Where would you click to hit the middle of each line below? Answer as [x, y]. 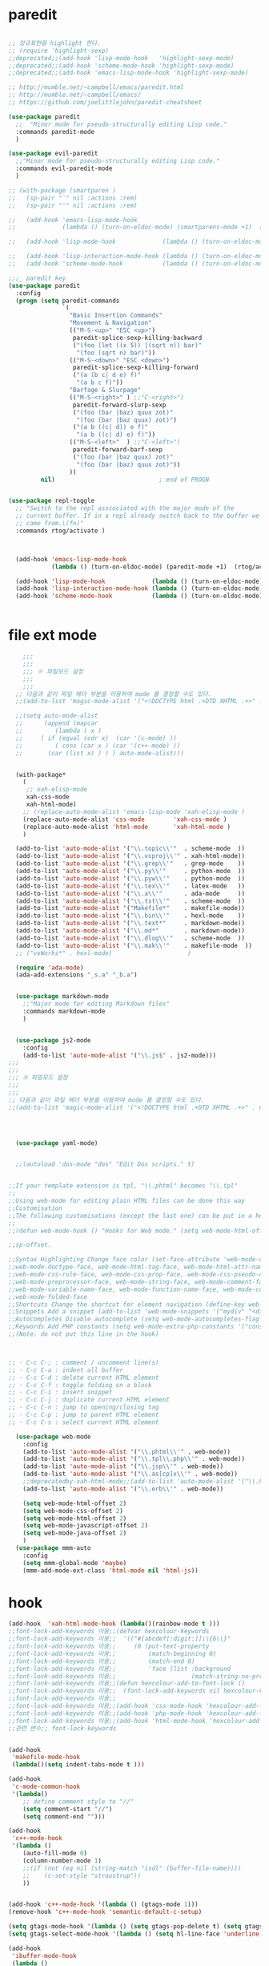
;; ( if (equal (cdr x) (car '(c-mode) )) [96, 738]
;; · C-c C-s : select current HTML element [84, 1422]
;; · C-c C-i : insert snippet [60, 1393]
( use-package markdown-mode [62, 997]
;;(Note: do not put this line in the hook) [84, 1334]
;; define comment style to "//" [78, 1802]
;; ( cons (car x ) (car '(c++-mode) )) [98, 746]
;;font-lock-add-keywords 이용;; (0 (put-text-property [109, 1646]
